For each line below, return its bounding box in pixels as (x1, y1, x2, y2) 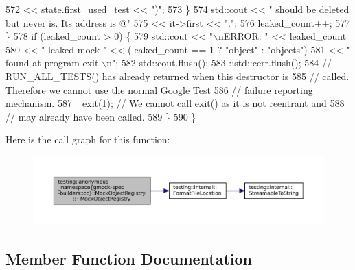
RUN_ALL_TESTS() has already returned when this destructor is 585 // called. (5, 69, 350, 83)
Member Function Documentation (5, 247, 253, 269)
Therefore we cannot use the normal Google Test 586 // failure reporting (5, 82, 313, 97)
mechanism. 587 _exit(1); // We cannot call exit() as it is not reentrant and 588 (5, 96, 345, 110)
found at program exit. (5, 56, 102, 70)
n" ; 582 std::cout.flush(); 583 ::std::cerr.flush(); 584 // (106, 56, 332, 70)
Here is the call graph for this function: (5, 132, 170, 147)
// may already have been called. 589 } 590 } (5, 109, 196, 123)
